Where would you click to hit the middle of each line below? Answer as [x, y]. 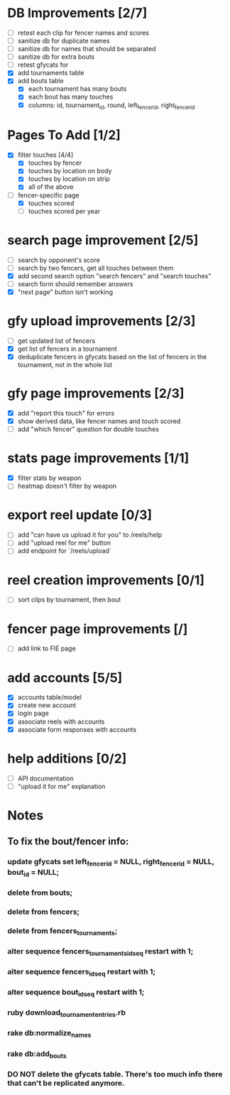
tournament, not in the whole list [65, 365]
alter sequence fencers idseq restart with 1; [82, 972]
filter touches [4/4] [45, 155]
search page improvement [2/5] [103, 240]
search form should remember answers [75, 284]
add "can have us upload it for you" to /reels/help [90, 535]
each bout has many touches [71, 97]
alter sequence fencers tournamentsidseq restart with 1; [100, 952]
